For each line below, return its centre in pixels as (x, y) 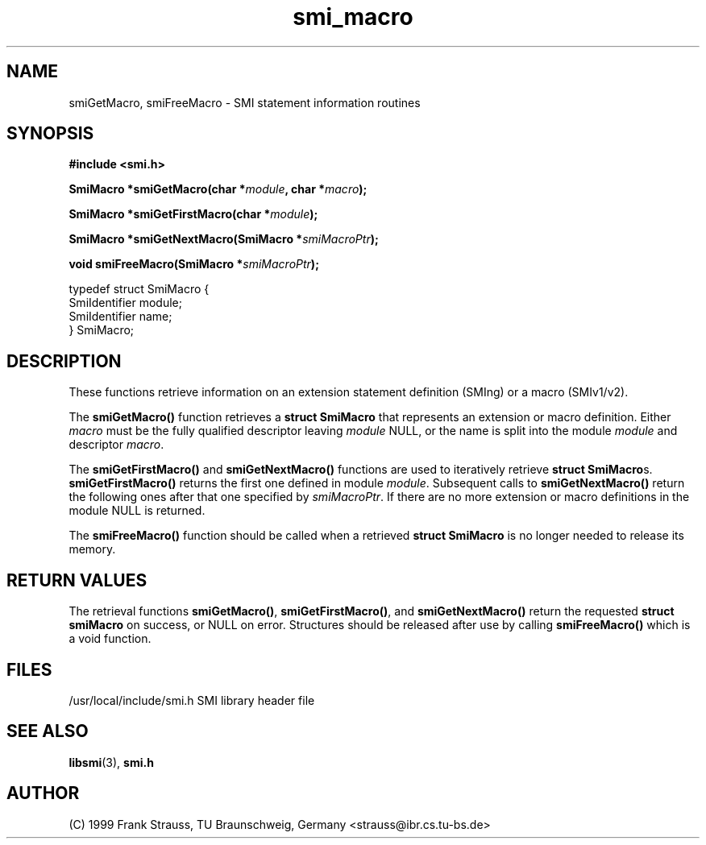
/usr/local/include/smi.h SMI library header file (192, 700)
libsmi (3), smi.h (111, 762)
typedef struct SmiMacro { (139, 289)
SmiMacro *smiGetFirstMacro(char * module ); (193, 214)
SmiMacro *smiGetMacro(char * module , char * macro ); (218, 189)
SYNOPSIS (50, 134)
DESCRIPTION (64, 361)
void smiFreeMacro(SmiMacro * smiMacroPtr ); (194, 264)
